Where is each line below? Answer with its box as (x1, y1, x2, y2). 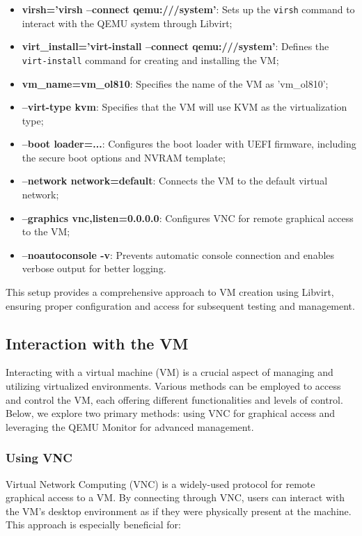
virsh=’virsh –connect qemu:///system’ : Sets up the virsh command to (22, 2, 355, 16)
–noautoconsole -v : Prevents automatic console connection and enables (22, 247, 335, 262)
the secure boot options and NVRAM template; (22, 150, 226, 164)
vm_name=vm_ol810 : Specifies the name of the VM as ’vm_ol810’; (22, 76, 329, 90)
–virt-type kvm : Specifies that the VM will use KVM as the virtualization (22, 100, 347, 114)
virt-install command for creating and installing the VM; (22, 52, 279, 67)
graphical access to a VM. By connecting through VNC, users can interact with (6, 490, 345, 505)
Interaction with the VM (6, 332, 189, 354)
